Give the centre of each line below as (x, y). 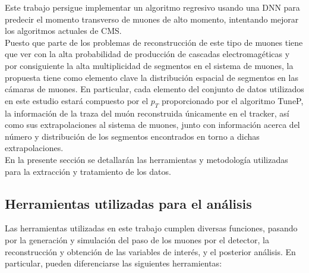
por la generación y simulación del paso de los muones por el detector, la (137, 239)
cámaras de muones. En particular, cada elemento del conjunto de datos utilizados (154, 89)
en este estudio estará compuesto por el (77, 100)
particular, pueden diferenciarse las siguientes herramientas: (113, 263)
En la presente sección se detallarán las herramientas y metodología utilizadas (146, 159)
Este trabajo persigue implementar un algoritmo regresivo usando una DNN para (152, 7)
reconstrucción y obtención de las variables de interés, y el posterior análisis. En (150, 251)
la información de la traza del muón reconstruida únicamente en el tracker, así (147, 113)
